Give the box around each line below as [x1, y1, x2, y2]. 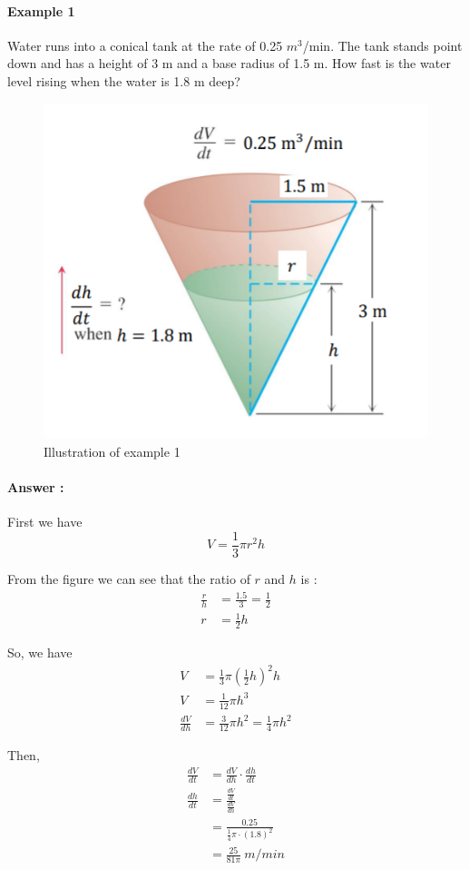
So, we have [7, 643, 73, 662]
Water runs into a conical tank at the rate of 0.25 [7, 35, 283, 54]
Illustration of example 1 [44, 441, 181, 460]
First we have [7, 512, 83, 531]
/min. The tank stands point [302, 35, 463, 54]
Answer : [7, 478, 64, 497]
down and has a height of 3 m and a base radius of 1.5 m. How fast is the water [7, 54, 451, 73]
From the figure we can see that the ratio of [7, 568, 250, 588]
